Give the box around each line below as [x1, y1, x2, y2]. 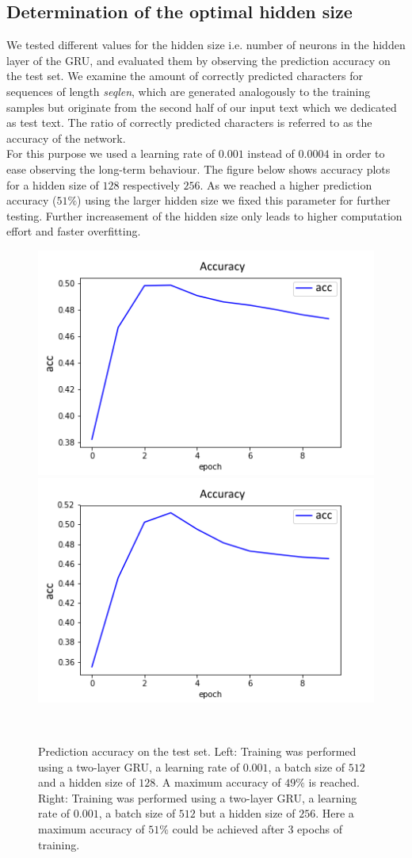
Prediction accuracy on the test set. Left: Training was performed [38, 743, 357, 760]
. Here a [315, 805, 354, 822]
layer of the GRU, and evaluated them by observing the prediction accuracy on [6, 52, 391, 68]
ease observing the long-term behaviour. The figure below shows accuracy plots [6, 160, 391, 177]
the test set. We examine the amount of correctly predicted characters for [6, 67, 363, 84]
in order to [333, 145, 385, 162]
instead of [247, 145, 295, 162]
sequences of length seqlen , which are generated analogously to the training [6, 82, 371, 99]
